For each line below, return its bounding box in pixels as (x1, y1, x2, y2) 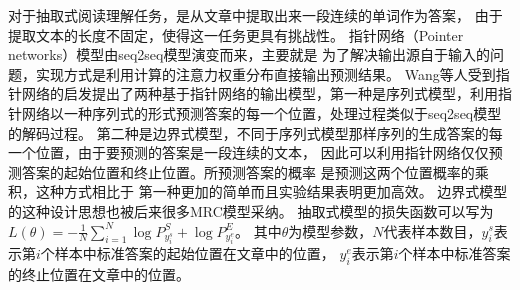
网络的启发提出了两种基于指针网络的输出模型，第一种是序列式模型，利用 (21, 83, 498, 104)
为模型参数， (288, 220, 373, 241)
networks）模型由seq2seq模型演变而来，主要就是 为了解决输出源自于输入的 (8, 44, 491, 65)
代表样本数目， (383, 220, 482, 241)
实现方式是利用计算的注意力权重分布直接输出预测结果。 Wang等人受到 (35, 63, 496, 84)
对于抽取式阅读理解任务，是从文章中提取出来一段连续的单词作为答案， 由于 (8, 5, 503, 25)
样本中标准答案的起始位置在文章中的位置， (54, 243, 335, 264)
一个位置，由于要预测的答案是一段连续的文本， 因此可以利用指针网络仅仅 (8, 142, 489, 163)
